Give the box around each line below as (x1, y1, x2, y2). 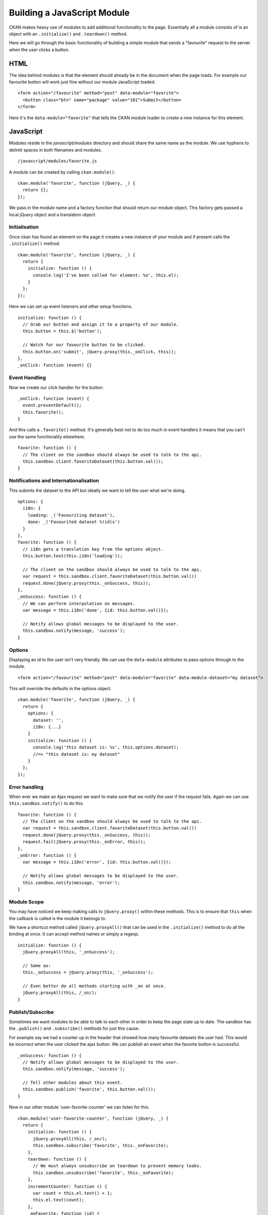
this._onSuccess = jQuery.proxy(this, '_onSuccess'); (22, 970, 153, 975)
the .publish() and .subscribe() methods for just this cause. (9, 1025, 140, 1031)
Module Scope (9, 898, 44, 905)
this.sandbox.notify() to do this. (9, 800, 84, 806)
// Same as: (22, 963, 51, 968)
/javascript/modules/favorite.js (17, 158, 97, 164)
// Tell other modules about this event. (22, 1080, 123, 1086)
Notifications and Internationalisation (9, 477, 99, 484)
